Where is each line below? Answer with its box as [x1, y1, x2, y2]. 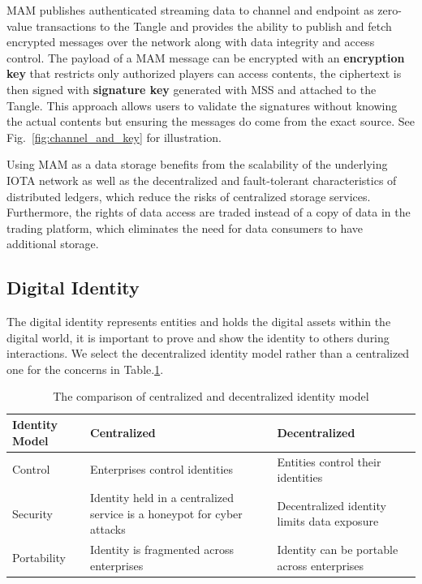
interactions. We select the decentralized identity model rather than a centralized [6, 345, 410, 362]
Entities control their [277, 453, 381, 470]
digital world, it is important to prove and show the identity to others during [6, 328, 390, 346]
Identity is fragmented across [90, 540, 234, 557]
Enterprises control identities [90, 461, 233, 478]
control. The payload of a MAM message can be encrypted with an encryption [6, 49, 405, 66]
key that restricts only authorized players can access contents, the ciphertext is [6, 65, 402, 82]
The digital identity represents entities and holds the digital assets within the [6, 313, 391, 330]
